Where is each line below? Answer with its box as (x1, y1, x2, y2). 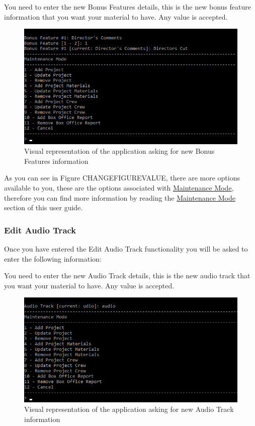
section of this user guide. (4, 202, 83, 213)
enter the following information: (4, 253, 102, 264)
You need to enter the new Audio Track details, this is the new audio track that (4, 270, 250, 281)
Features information (24, 155, 89, 166)
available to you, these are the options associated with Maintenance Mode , (4, 182, 234, 193)
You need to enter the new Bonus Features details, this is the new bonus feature (4, 2, 251, 12)
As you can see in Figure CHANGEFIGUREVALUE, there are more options (4, 172, 240, 183)
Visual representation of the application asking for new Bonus (24, 146, 215, 156)
